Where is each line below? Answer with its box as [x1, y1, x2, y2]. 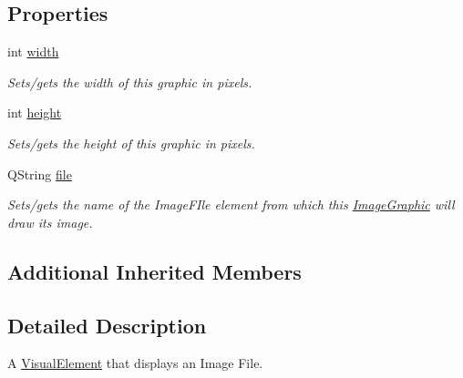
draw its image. [7, 212, 93, 231]
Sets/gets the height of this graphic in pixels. [7, 133, 255, 152]
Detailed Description [7, 311, 207, 339]
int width [7, 42, 59, 61]
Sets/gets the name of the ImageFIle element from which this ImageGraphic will [7, 195, 455, 214]
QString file [7, 164, 72, 183]
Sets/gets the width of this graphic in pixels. [7, 72, 252, 91]
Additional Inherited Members [7, 257, 302, 285]
